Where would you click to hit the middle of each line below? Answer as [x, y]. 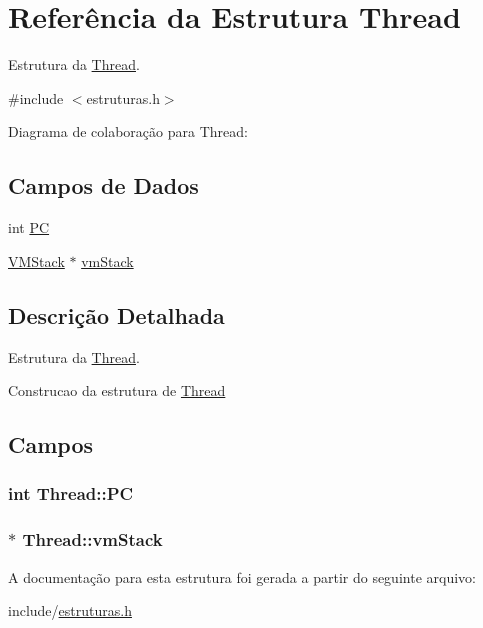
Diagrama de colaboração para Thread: [128, 131]
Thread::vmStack [92, 539]
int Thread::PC [71, 493]
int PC [29, 227]
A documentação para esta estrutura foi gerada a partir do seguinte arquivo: [242, 576]
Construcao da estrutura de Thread [117, 390]
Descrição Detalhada [116, 314]
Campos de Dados [103, 185]
